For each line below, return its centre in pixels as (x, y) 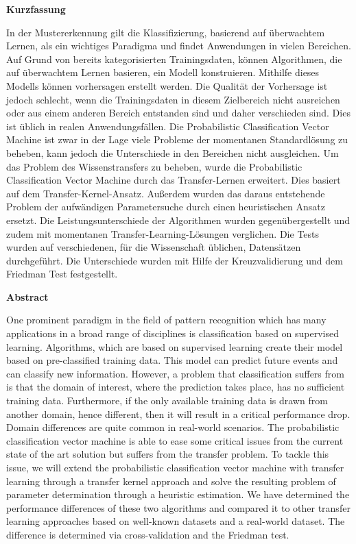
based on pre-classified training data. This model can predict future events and (172, 360)
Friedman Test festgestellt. (62, 274)
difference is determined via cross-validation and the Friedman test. (148, 534)
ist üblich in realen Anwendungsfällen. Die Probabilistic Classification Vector (168, 126)
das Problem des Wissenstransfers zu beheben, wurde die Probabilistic (154, 166)
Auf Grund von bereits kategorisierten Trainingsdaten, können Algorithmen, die (174, 59)
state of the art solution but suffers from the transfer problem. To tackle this (168, 454)
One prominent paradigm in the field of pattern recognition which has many (166, 320)
